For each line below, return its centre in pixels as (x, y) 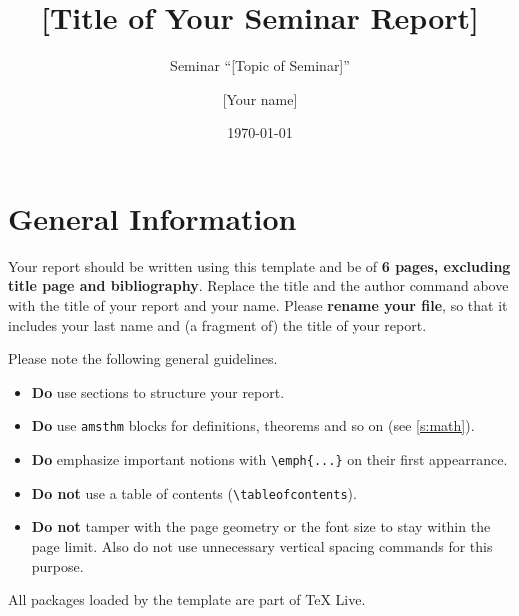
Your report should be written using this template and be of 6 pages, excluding (259, 265)
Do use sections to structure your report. (158, 391)
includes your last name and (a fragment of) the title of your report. (217, 324)
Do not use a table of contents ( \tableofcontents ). (194, 492)
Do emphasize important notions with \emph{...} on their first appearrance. (269, 459)
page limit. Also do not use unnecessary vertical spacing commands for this (262, 545)
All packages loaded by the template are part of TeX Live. (187, 599)
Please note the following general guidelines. (143, 358)
